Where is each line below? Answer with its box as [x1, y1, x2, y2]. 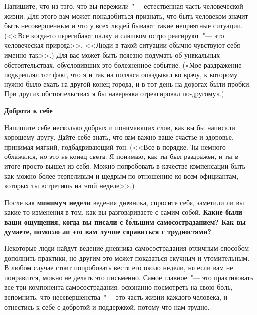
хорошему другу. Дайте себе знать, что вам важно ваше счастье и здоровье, [4, 132, 234, 142]
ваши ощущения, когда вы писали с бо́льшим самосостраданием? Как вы [4, 216, 246, 227]
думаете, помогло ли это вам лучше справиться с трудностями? [4, 226, 211, 236]
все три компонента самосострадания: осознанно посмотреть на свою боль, [4, 282, 233, 292]
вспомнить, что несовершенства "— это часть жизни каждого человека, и [4, 292, 227, 302]
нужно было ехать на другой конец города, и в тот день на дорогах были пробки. [4, 79, 251, 89]
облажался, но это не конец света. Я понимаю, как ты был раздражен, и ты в [4, 151, 238, 161]
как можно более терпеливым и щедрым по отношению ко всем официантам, [4, 170, 239, 181]
